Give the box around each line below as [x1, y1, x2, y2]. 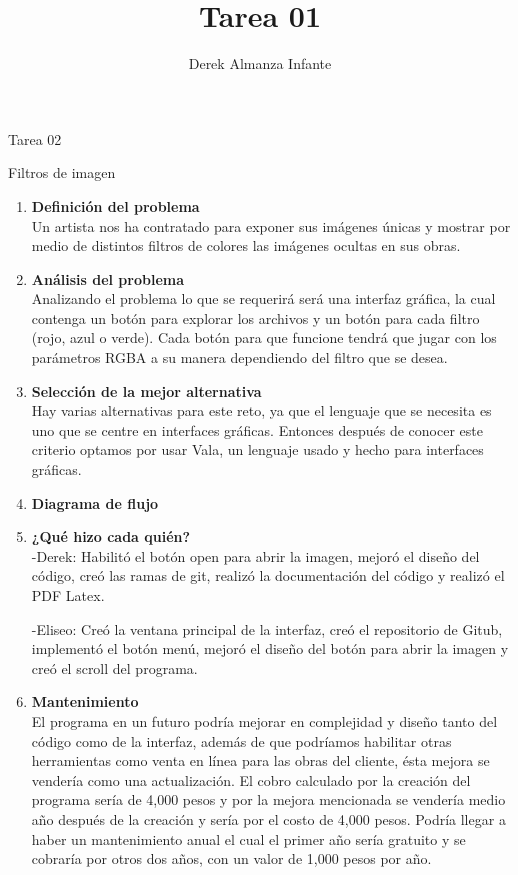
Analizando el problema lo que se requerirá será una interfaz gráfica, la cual [31, 288, 496, 309]
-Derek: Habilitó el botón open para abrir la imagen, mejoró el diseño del [31, 545, 480, 566]
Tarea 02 [8, 128, 62, 149]
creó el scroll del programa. [31, 657, 198, 678]
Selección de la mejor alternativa [31, 380, 262, 401]
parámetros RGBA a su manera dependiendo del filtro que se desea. [31, 347, 448, 368]
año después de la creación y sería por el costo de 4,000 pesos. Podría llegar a [31, 808, 506, 829]
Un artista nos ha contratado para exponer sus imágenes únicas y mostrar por [31, 215, 511, 236]
